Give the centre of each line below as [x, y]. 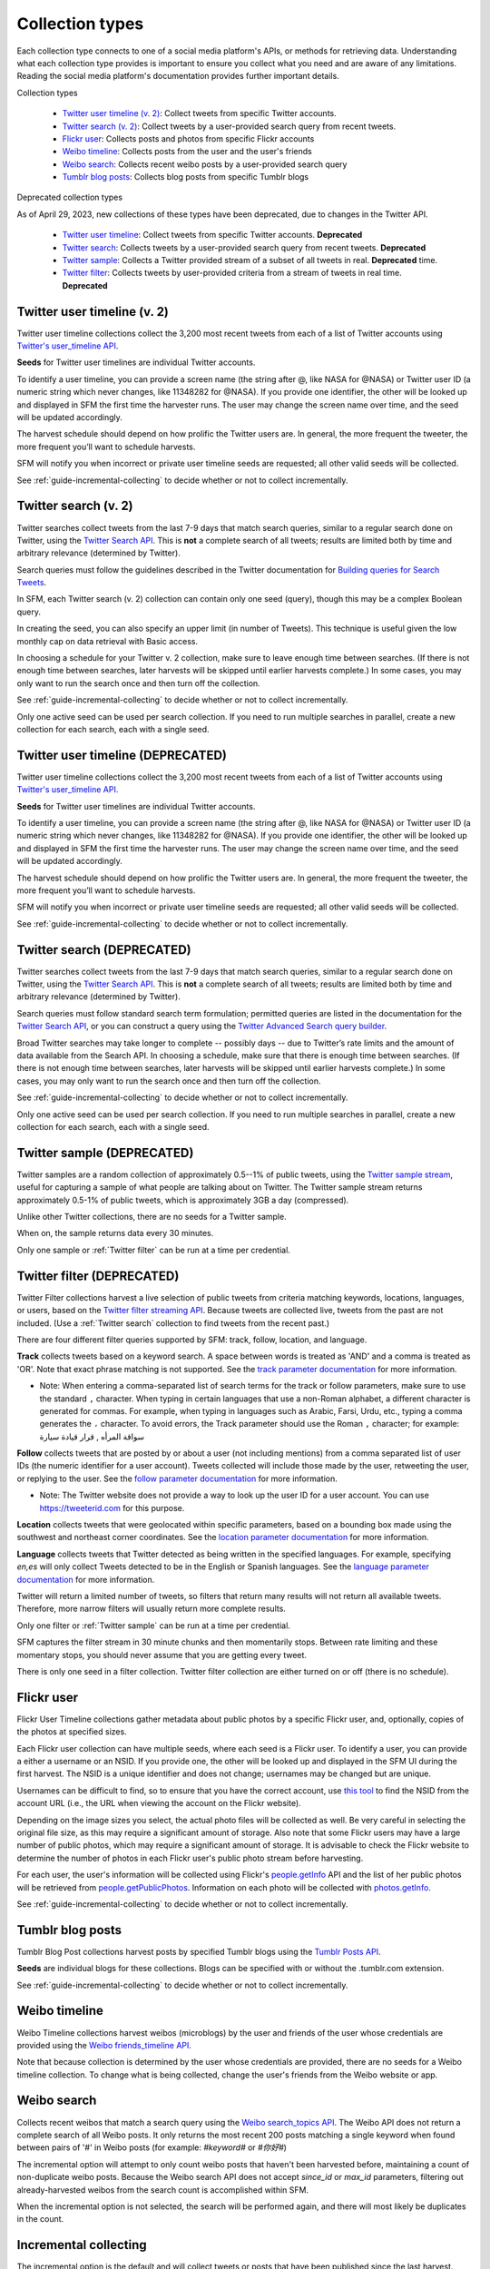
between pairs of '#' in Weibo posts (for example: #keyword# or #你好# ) [152, 2147]
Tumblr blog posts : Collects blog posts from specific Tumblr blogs [185, 177]
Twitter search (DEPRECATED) [104, 950]
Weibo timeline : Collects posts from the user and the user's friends [187, 152]
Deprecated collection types [69, 197]
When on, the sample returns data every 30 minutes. [115, 1233]
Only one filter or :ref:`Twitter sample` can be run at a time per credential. [153, 1626]
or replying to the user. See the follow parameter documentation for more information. [177, 1478]
